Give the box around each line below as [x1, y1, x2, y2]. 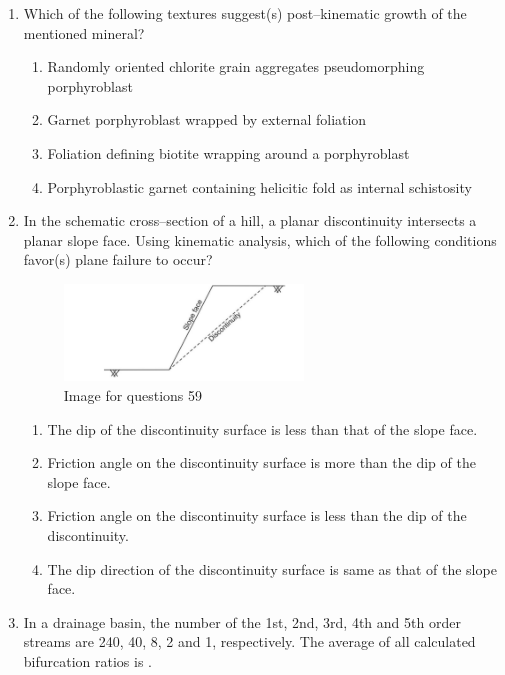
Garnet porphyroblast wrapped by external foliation [47, 109, 367, 130]
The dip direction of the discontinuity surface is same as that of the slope [47, 558, 497, 579]
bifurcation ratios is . [23, 650, 153, 671]
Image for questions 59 [63, 384, 203, 405]
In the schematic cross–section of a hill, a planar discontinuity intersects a [23, 210, 477, 231]
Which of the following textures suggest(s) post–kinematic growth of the [23, 3, 467, 23]
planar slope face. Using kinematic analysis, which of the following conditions [23, 229, 497, 250]
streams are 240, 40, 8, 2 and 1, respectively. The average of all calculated [23, 631, 476, 652]
